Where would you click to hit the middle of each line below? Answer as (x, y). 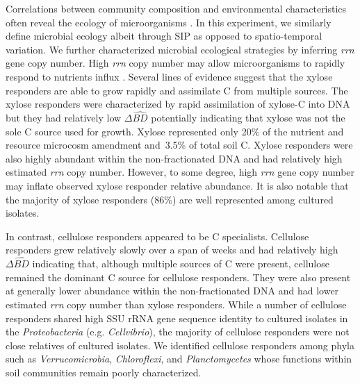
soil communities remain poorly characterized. (104, 372)
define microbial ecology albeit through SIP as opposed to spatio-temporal (164, 36)
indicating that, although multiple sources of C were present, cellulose (181, 264)
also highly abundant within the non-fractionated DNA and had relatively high (174, 158)
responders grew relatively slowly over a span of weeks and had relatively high (172, 250)
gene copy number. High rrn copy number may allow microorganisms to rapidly (175, 63)
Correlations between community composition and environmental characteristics (176, 8)
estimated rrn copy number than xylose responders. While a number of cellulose (176, 304)
